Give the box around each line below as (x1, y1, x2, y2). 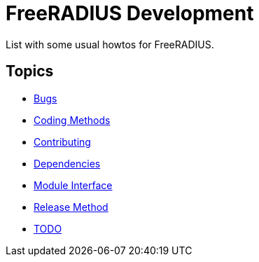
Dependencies (34, 157, 101, 170)
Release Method (34, 200, 108, 213)
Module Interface (34, 179, 113, 191)
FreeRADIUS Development (6, 1, 254, 25)
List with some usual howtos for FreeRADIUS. (6, 38, 214, 50)
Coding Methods (34, 113, 111, 126)
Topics (6, 62, 54, 81)
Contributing (34, 135, 91, 148)
